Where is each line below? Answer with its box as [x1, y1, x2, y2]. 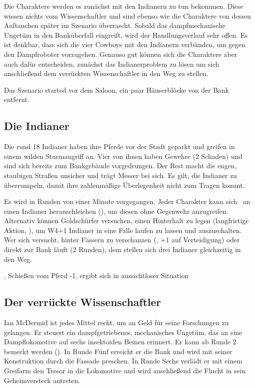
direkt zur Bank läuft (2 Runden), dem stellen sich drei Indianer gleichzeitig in [4, 244, 241, 255]
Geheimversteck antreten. [4, 375, 81, 385]
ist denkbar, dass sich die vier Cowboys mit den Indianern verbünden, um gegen [4, 39, 246, 50]
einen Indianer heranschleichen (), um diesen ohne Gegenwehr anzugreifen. [4, 206, 228, 216]
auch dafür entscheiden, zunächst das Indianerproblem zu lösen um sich [4, 58, 220, 69]
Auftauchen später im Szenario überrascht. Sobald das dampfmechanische [4, 20, 226, 30]
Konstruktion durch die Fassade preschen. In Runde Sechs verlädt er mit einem [4, 356, 243, 366]
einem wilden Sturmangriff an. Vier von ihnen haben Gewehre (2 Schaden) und [4, 151, 243, 161]
